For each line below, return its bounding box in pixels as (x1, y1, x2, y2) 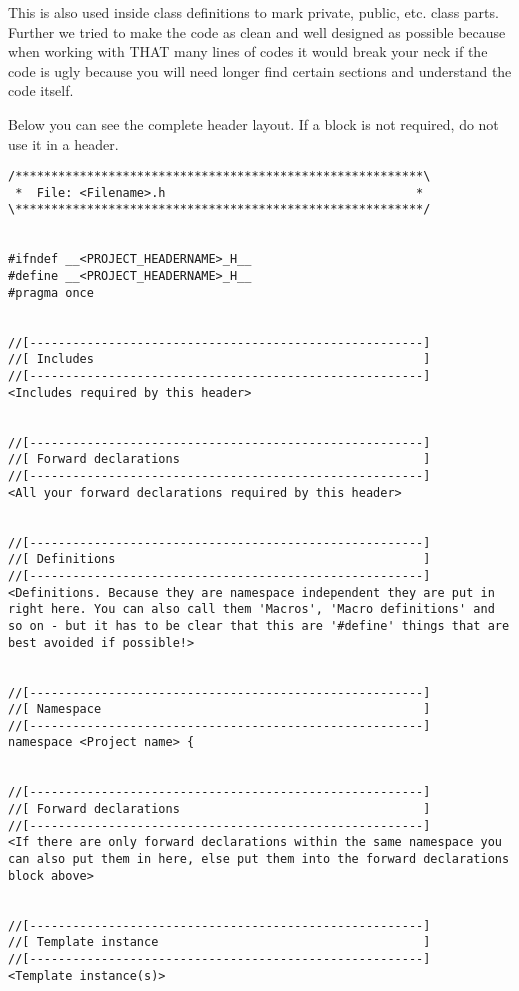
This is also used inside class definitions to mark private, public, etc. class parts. (8, 2, 499, 22)
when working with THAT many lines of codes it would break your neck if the (8, 41, 488, 62)
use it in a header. (8, 133, 119, 154)
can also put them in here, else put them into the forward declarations (8, 852, 510, 867)
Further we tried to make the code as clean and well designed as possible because (8, 21, 506, 42)
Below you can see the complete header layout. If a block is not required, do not (8, 113, 499, 134)
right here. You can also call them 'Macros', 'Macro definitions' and (8, 602, 495, 617)
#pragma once (8, 285, 94, 300)
